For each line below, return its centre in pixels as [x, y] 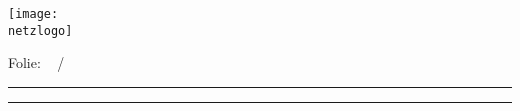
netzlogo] [40, 30]
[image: [33, 14]
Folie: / [36, 62]
